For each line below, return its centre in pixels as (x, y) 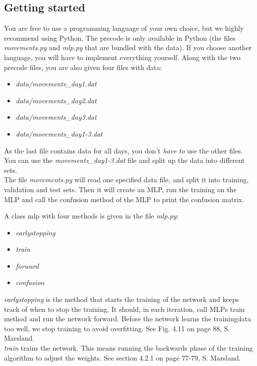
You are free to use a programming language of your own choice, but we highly (124, 28)
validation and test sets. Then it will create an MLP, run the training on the (120, 189)
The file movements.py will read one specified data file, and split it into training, (126, 180)
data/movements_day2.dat (56, 100)
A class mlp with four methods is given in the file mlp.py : (91, 216)
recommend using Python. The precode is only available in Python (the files (120, 37)
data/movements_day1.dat (56, 84)
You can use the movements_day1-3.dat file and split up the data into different (125, 160)
